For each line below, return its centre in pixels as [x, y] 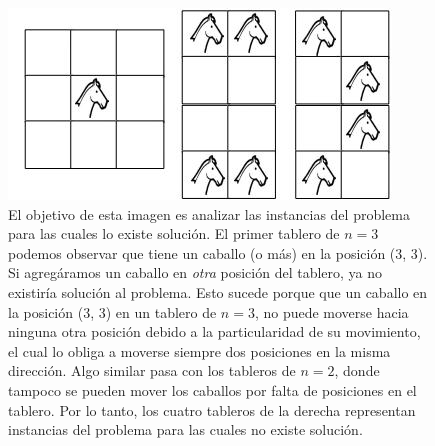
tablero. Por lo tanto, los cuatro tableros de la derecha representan [212, 409]
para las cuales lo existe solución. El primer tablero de [174, 233]
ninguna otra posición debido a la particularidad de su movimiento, [214, 331]
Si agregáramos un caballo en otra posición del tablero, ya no [195, 272]
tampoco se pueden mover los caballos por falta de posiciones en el [212, 389]
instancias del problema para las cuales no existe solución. [185, 429]
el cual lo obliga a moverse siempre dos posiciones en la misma [199, 350]
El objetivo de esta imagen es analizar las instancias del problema [209, 213]
